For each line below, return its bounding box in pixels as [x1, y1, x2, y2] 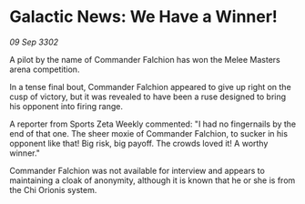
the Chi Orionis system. [9, 184, 97, 195]
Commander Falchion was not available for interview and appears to [9, 165, 266, 176]
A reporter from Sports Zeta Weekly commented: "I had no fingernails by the [9, 118, 297, 129]
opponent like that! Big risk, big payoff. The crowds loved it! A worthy [9, 138, 269, 148]
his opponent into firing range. [9, 100, 123, 111]
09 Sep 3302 [9, 36, 59, 47]
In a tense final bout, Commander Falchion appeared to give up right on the [9, 81, 291, 92]
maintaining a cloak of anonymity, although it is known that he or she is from [9, 175, 296, 186]
